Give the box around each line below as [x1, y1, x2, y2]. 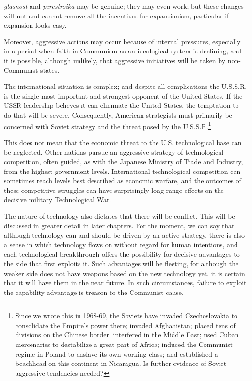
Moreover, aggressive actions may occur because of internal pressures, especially [4, 36, 241, 46]
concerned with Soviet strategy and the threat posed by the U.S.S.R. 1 [4, 120, 211, 131]
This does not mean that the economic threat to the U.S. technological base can [4, 137, 242, 147]
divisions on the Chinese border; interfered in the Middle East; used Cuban [15, 329, 239, 340]
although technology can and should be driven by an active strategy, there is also [4, 230, 245, 240]
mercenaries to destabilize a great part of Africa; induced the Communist [15, 339, 233, 349]
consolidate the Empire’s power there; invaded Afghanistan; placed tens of [15, 320, 236, 330]
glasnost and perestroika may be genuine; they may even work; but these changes [4, 1, 244, 11]
